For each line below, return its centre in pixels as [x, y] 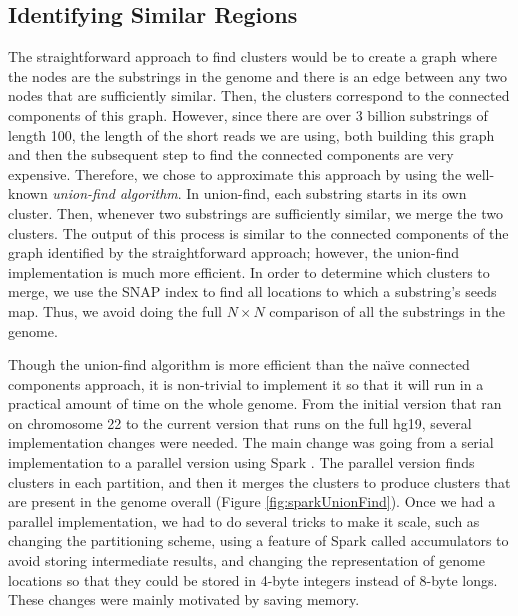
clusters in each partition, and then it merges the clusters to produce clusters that [259, 481]
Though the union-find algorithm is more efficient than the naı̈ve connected [239, 364]
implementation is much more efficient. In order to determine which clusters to [249, 271]
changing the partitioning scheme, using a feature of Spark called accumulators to [258, 540]
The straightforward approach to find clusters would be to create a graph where [252, 56]
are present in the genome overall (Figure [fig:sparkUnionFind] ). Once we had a [252, 501]
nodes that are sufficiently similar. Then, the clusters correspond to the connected [259, 95]
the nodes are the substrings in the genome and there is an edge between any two [257, 75]
